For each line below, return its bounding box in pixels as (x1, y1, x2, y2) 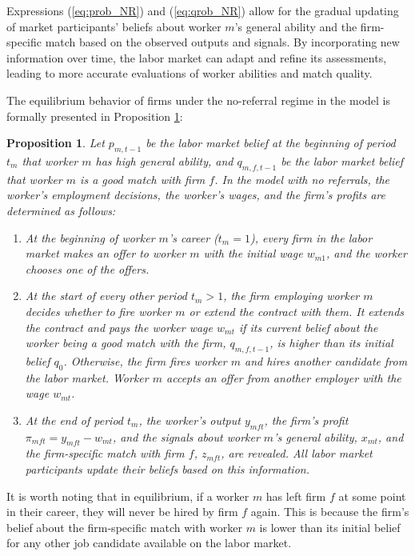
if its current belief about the (238, 318, 378, 335)
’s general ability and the (234, 18, 357, 34)
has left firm (265, 487, 326, 504)
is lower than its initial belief (259, 518, 401, 535)
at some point (338, 487, 406, 504)
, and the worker (326, 245, 407, 262)
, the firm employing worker (223, 287, 360, 304)
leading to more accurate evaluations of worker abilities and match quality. (6, 65, 373, 82)
